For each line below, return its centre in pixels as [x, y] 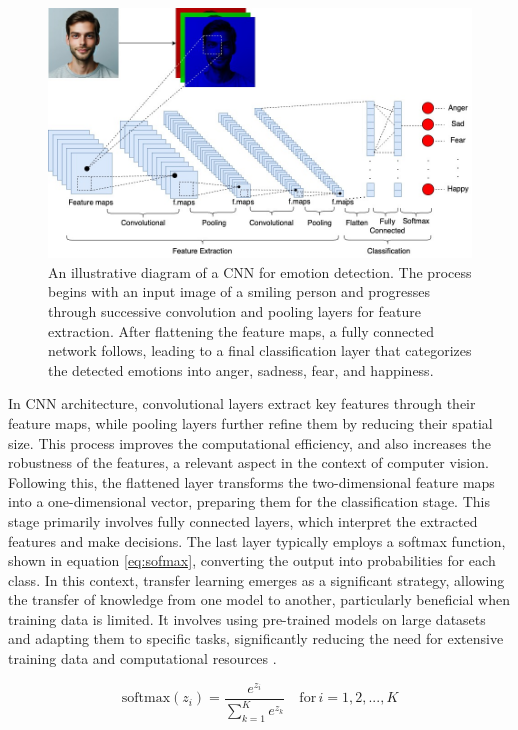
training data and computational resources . [142, 658]
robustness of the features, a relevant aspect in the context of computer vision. [248, 462]
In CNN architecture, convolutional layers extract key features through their [242, 403]
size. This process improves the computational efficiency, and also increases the [249, 442]
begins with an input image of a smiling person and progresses [239, 291]
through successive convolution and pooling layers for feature [235, 310]
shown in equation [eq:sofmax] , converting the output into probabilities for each [252, 560]
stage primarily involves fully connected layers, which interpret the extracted [243, 520]
